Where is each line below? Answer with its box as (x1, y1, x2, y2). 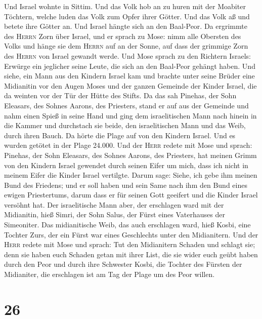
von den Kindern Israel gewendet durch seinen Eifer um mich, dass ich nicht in (4, 159, 248, 170)
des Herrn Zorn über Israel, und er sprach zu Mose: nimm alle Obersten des (4, 30, 241, 41)
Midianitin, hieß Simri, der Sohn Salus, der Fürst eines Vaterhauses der (4, 209, 225, 220)
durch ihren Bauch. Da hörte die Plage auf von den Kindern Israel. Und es (4, 130, 236, 140)
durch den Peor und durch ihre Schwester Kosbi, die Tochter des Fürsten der (4, 259, 242, 269)
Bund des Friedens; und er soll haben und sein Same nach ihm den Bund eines (4, 179, 247, 190)
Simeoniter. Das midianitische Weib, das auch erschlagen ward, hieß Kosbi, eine (4, 219, 251, 230)
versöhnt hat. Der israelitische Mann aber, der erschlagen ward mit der (4, 199, 224, 210)
